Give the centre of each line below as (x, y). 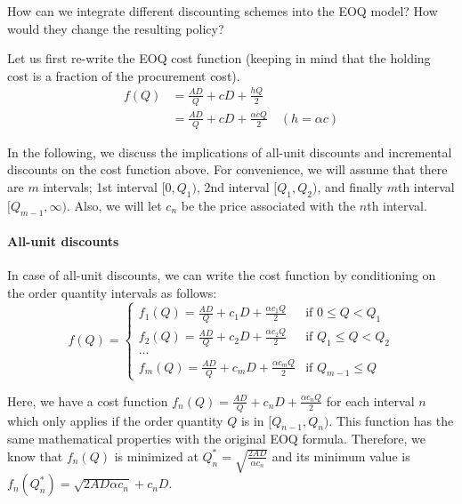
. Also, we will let (114, 205)
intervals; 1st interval (100, 186)
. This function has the (391, 420)
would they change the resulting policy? (116, 28)
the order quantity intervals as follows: (112, 292)
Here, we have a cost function (88, 400)
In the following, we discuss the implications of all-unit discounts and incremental (230, 152)
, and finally (350, 186)
